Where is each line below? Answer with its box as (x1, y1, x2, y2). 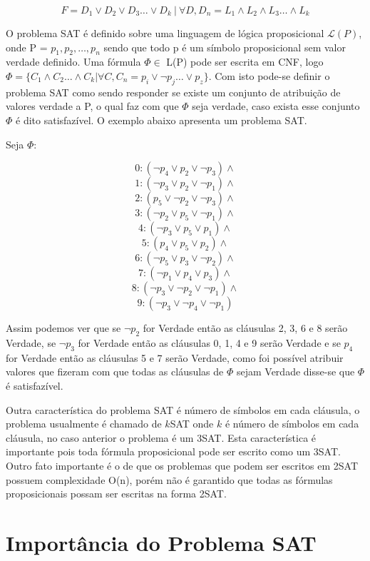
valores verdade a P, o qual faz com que (6, 98, 179, 113)
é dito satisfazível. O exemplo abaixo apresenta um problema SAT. (16, 112, 307, 127)
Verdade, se (6, 335, 56, 350)
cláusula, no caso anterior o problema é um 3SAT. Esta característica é (6, 430, 317, 445)
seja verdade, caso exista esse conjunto (192, 98, 360, 113)
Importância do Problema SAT (6, 527, 317, 557)
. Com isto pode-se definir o (208, 68, 330, 83)
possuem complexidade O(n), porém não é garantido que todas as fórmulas (6, 472, 333, 487)
